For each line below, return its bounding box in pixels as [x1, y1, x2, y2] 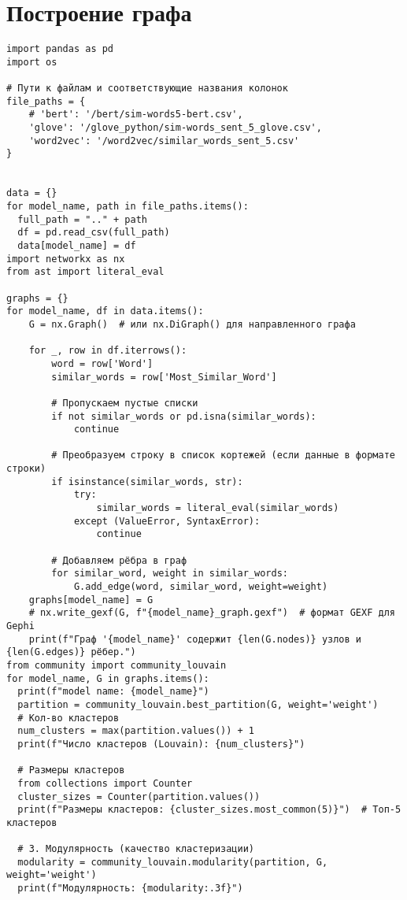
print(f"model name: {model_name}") [17, 686, 209, 698]
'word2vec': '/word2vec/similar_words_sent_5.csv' [28, 135, 300, 146]
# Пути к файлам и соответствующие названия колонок [6, 83, 288, 94]
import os [6, 56, 57, 68]
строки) [6, 463, 46, 475]
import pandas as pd [6, 43, 114, 55]
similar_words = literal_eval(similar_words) [96, 502, 339, 514]
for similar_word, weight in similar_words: [51, 568, 288, 580]
